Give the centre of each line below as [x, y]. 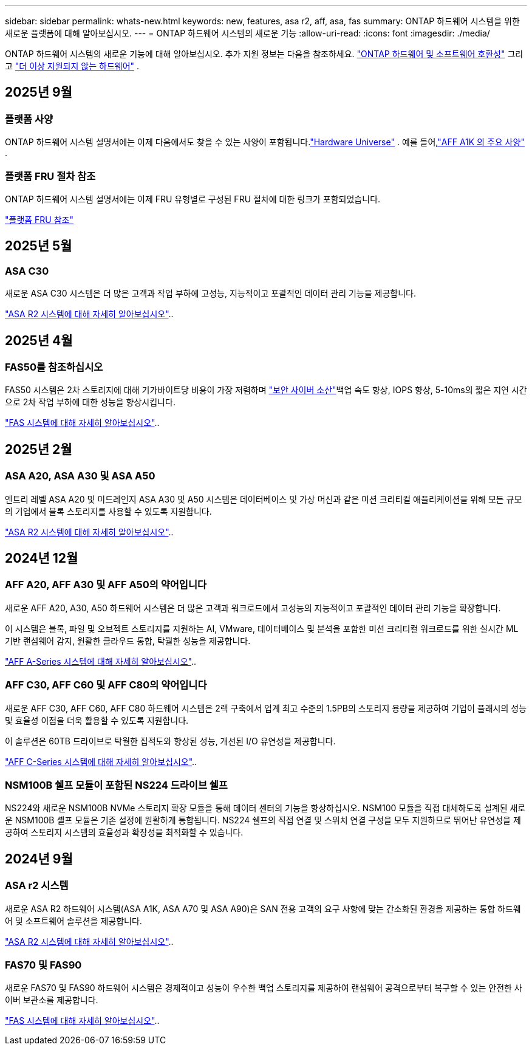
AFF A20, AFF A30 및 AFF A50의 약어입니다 [106, 585]
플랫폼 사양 [29, 119]
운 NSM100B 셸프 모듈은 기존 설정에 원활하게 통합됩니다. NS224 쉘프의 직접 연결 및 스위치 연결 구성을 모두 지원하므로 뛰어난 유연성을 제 [263, 820]
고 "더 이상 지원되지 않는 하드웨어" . [72, 66]
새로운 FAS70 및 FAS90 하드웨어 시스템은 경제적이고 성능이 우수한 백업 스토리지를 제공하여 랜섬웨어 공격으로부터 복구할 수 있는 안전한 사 [264, 988]
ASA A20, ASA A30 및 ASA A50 [80, 476]
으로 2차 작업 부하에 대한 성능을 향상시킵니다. [90, 402]
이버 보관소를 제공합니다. [52, 1000]
